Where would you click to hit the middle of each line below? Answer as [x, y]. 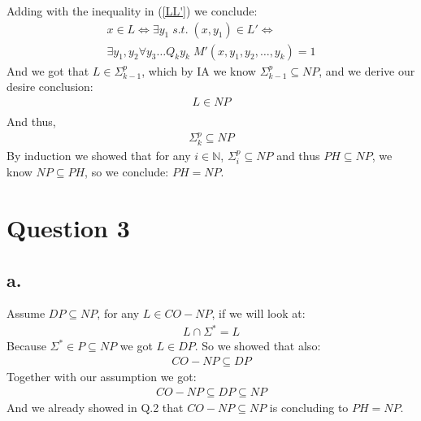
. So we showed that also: [258, 346]
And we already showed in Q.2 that [95, 407]
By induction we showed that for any [99, 155]
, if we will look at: [258, 313]
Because [26, 346]
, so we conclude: [127, 172]
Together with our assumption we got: [102, 377]
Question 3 [68, 227]
